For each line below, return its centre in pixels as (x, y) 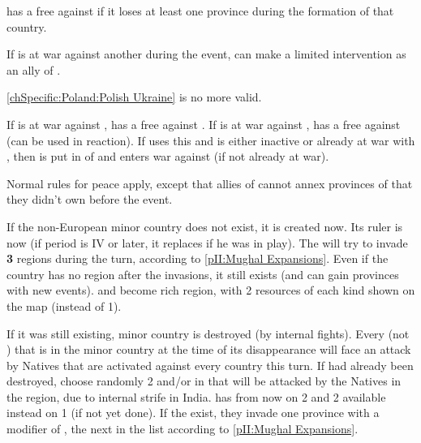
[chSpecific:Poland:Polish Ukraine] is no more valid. (134, 97)
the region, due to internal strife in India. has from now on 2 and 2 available (196, 396)
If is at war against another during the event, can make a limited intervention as (206, 54)
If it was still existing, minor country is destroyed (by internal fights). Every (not (208, 333)
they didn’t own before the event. (90, 199)
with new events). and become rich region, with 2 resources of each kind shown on (211, 290)
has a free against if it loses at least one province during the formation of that (200, 11)
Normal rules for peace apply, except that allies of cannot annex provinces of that (210, 183)
